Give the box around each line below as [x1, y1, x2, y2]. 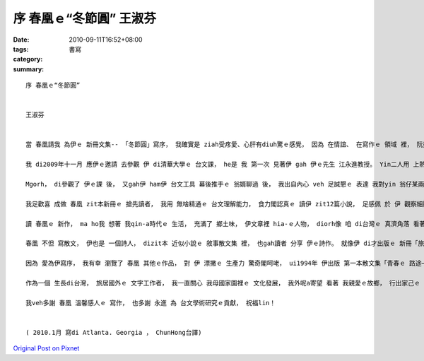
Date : [13, 35, 30, 44]
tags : [13, 45, 29, 53]
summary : [13, 64, 45, 73]
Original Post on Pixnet [13, 344, 80, 353]
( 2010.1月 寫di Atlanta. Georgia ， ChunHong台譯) [25, 329, 202, 336]
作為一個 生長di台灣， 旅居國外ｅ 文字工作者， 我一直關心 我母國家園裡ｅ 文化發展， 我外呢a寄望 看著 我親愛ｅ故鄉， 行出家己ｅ [25, 279, 420, 287]
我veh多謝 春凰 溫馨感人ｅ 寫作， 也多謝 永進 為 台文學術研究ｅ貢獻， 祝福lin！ [25, 299, 276, 307]
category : [13, 55, 43, 64]
